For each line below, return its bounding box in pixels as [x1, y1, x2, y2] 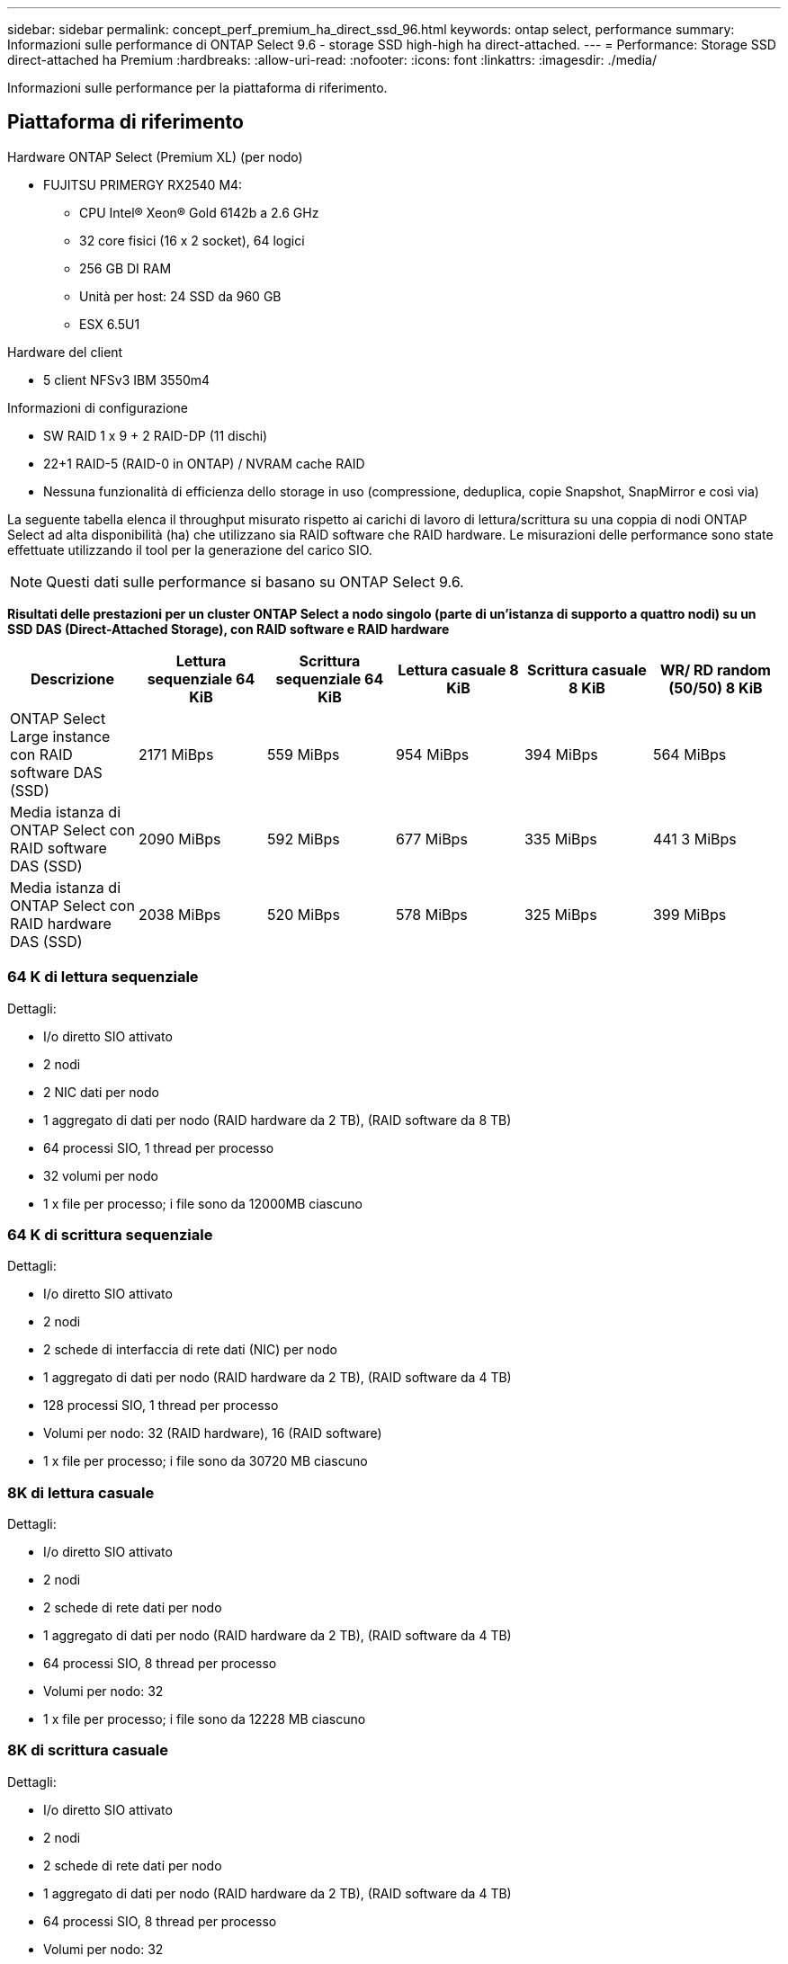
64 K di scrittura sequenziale [7, 1225, 213, 1244]
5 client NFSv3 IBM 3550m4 [43, 371, 210, 388]
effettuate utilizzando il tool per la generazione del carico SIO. [7, 541, 372, 558]
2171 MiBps [138, 745, 214, 763]
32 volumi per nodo [43, 1167, 158, 1183]
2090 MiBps [138, 829, 221, 848]
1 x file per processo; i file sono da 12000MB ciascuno [43, 1195, 363, 1211]
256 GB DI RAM [79, 260, 172, 276]
